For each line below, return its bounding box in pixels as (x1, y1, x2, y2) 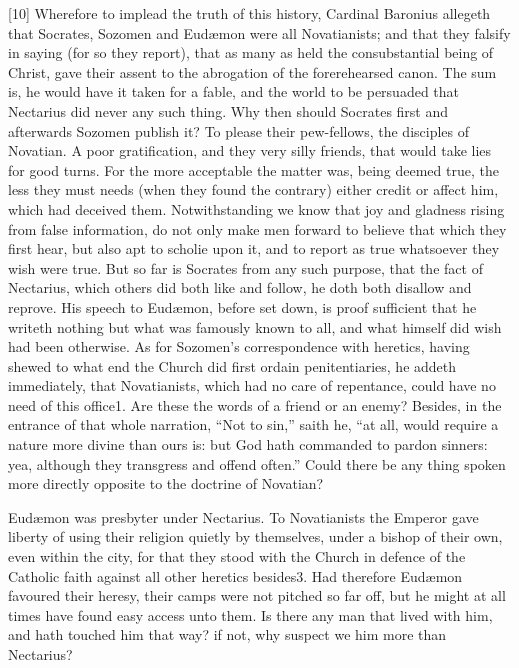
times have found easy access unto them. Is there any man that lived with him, (8, 604, 493, 625)
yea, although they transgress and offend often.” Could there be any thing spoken (8, 453, 506, 474)
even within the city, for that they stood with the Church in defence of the (8, 546, 466, 567)
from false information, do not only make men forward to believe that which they (8, 218, 507, 239)
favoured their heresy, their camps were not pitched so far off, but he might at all (8, 585, 506, 606)
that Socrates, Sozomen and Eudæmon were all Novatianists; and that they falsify (8, 22, 511, 43)
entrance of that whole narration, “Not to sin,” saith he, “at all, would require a (8, 414, 499, 435)
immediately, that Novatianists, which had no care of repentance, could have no (8, 375, 496, 396)
